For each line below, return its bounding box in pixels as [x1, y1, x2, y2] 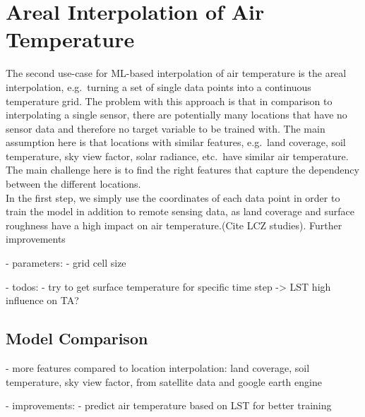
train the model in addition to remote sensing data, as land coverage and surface [6, 204, 354, 219]
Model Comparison [6, 327, 148, 349]
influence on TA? [6, 293, 79, 308]
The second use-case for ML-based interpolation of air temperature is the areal [6, 66, 347, 80]
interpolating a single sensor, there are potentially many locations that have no [6, 107, 347, 122]
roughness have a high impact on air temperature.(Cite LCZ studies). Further [6, 217, 342, 232]
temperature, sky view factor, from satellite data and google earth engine [6, 374, 322, 389]
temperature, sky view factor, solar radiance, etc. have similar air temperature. [6, 148, 349, 163]
